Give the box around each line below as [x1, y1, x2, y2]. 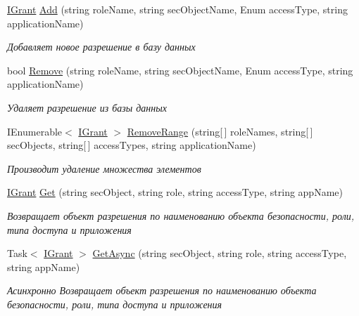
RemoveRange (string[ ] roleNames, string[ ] [127, 124, 313, 138]
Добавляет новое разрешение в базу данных [7, 39, 196, 54]
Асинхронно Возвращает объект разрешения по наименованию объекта [7, 283, 317, 298]
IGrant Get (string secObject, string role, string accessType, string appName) [7, 185, 343, 199]
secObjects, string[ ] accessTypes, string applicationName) [7, 138, 256, 152]
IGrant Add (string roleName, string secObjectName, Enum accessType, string [7, 2, 348, 16]
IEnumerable [7, 124, 63, 138]
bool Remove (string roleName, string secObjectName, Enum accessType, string [7, 62, 353, 77]
